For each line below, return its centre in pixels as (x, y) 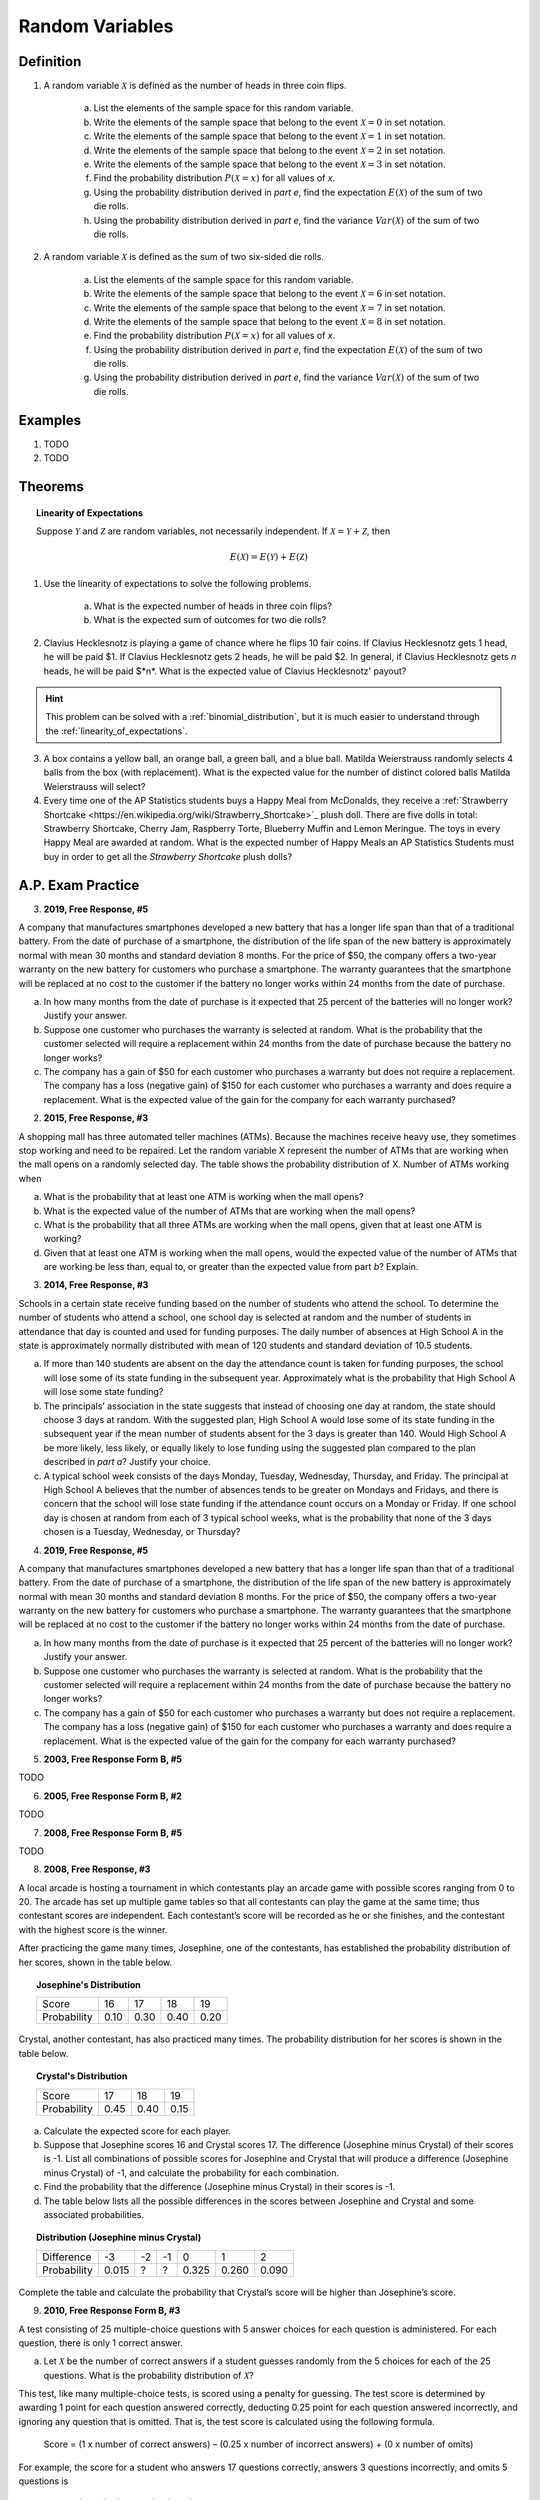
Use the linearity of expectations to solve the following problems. (177, 583)
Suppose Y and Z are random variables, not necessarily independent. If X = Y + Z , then (213, 531)
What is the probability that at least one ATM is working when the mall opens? (203, 1197)
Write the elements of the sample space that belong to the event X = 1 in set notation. (269, 136)
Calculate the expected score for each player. (137, 2131)
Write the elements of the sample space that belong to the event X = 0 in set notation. (269, 122)
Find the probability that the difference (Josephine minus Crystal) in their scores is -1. (219, 2187)
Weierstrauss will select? (94, 786)
